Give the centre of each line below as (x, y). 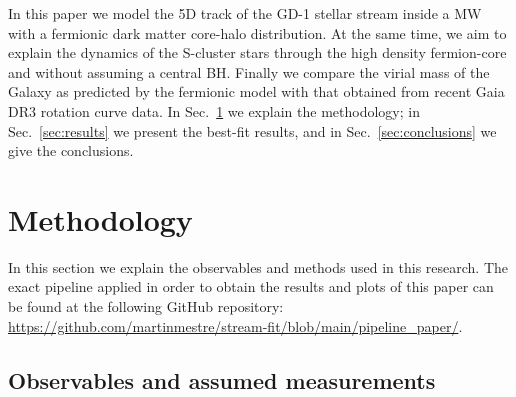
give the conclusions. (71, 150)
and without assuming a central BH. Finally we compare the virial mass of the (249, 71)
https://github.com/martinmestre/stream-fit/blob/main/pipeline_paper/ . (235, 325)
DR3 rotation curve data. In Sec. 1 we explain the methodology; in (214, 110)
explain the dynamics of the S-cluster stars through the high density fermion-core (257, 52)
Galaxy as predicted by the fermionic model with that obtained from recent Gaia (256, 91)
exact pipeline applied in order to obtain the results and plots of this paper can (251, 286)
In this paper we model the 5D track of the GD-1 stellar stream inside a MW (245, 13)
